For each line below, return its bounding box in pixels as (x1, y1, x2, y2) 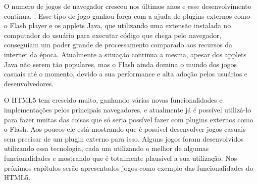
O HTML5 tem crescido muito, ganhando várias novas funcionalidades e (4, 95, 223, 105)
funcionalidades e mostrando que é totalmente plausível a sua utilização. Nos (4, 152, 237, 163)
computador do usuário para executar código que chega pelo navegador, (4, 30, 221, 40)
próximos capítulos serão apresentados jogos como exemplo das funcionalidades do (4, 162, 254, 173)
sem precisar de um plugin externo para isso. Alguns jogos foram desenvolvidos (4, 133, 244, 144)
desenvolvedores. (4, 78, 54, 88)
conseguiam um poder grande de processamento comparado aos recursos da (4, 39, 233, 50)
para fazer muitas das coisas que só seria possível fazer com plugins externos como (4, 114, 254, 124)
